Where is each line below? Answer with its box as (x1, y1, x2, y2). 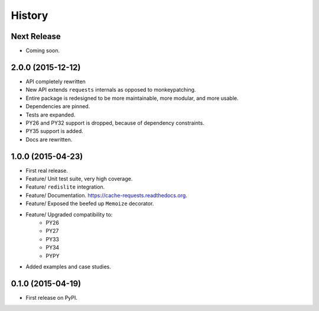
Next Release (11, 31, 61, 41)
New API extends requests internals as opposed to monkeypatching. (25, 86, 196, 93)
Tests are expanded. (25, 111, 76, 118)
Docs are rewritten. (25, 136, 73, 143)
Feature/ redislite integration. (25, 183, 105, 190)
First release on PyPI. (25, 294, 78, 301)
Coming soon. (25, 47, 60, 54)
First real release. (25, 167, 68, 174)
